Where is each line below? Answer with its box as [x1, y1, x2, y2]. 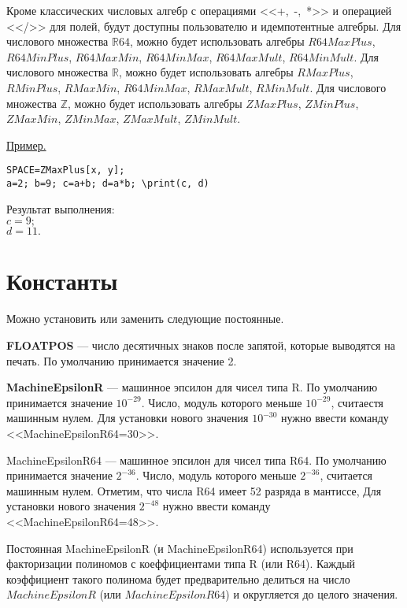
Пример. [6, 136, 46, 153]
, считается [320, 467, 373, 484]
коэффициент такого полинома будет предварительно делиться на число [6, 570, 350, 587]
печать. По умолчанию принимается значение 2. [6, 352, 237, 369]
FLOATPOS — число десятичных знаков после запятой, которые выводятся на [6, 336, 395, 353]
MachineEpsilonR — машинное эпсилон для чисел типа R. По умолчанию [6, 379, 378, 395]
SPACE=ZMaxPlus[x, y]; [6, 165, 125, 176]
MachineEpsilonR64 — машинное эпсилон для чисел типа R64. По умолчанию [6, 451, 387, 468]
